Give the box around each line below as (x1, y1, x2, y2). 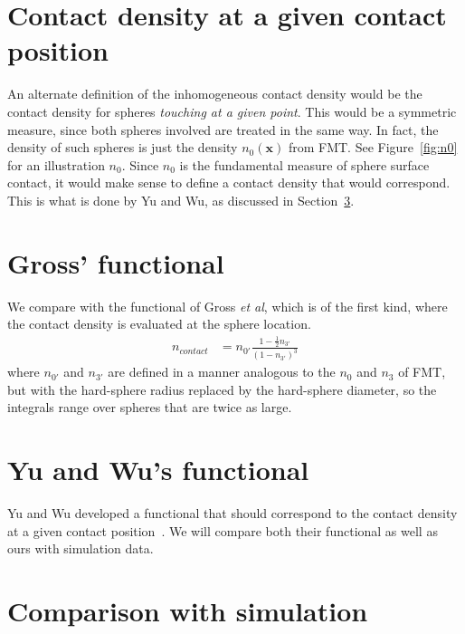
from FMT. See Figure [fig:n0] (288, 138, 458, 157)
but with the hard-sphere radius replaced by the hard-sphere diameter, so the (7, 379, 437, 399)
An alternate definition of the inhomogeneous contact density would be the (7, 84, 422, 103)
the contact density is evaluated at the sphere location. (7, 314, 311, 333)
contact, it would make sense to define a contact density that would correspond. (7, 173, 451, 192)
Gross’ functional (7, 244, 224, 281)
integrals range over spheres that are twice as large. (7, 398, 292, 417)
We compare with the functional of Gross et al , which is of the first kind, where (7, 296, 448, 315)
